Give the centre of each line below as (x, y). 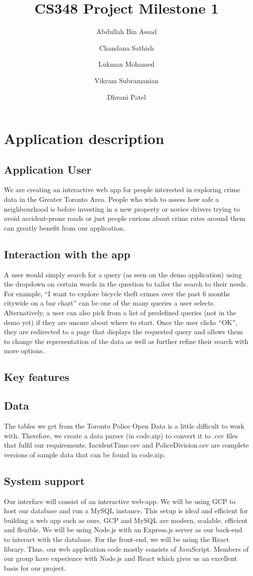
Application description (84, 138)
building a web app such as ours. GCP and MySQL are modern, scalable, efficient (126, 520)
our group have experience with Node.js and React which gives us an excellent (121, 558)
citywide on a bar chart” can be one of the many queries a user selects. (110, 303)
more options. (24, 351)
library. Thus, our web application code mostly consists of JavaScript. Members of (126, 549)
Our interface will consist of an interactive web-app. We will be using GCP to (120, 501)
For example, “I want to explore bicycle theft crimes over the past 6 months (117, 293)
